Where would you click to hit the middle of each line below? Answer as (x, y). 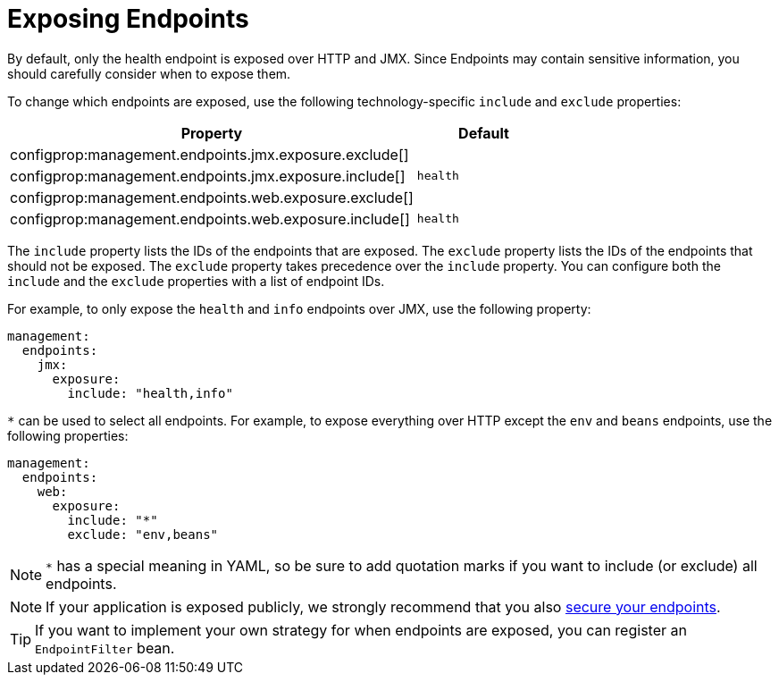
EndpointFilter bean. (105, 648)
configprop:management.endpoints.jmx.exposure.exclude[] (209, 154)
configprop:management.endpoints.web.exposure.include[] (210, 219)
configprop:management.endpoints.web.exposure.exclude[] (212, 197)
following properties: (68, 435)
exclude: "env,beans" (143, 534)
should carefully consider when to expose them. (149, 73)
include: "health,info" (150, 393)
